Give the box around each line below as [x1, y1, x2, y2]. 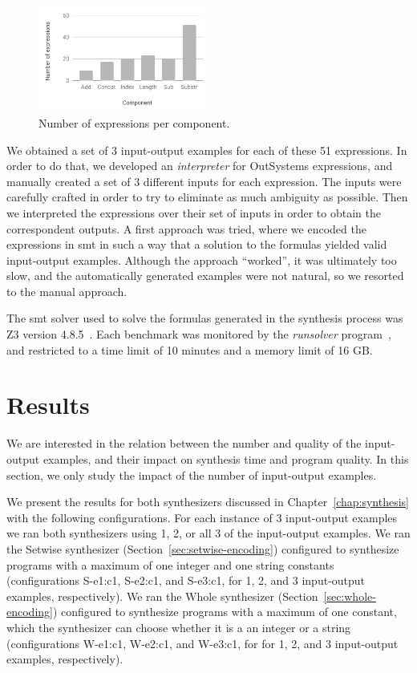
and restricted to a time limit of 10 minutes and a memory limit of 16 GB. [6, 341, 373, 358]
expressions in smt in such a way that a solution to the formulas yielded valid [6, 236, 387, 253]
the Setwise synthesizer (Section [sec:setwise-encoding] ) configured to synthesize [6, 540, 399, 557]
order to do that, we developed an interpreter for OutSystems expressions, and [6, 157, 393, 174]
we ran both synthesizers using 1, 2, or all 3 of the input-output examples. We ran [6, 525, 411, 541]
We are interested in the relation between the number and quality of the [6, 435, 362, 452]
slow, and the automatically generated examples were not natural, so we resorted [6, 267, 404, 284]
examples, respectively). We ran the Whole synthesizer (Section [6, 587, 318, 604]
